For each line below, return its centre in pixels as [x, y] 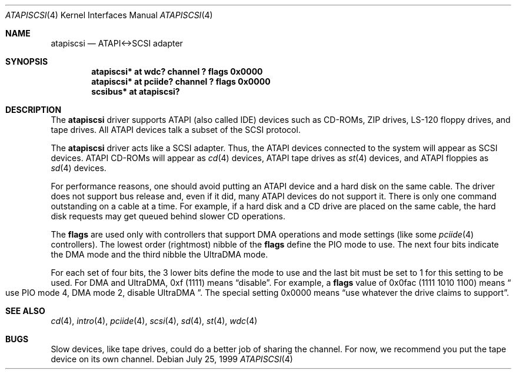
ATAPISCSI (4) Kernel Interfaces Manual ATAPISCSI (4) [109, 15]
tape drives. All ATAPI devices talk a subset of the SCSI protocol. [176, 130]
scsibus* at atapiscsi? [136, 91]
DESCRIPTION [34, 110]
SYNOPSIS [27, 61]
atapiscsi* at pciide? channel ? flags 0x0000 [181, 81]
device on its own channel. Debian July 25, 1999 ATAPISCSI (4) [172, 359]
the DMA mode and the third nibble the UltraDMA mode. [159, 254]
